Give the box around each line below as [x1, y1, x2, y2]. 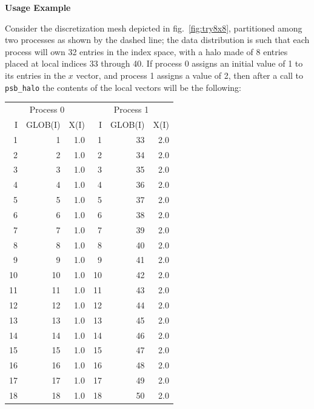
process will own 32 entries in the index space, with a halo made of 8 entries [5, 45, 288, 58]
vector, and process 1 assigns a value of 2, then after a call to [76, 68, 304, 81]
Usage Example [5, 1, 71, 13]
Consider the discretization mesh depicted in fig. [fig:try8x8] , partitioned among [5, 21, 302, 34]
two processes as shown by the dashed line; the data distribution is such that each [5, 33, 310, 46]
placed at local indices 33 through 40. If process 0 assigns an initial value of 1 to [5, 57, 303, 70]
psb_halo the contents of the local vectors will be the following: [5, 81, 241, 93]
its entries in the [5, 68, 66, 81]
